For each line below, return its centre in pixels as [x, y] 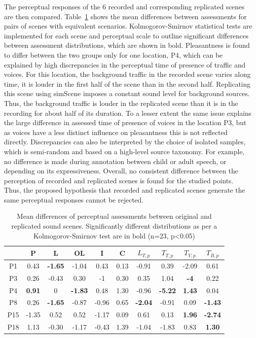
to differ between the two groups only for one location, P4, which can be [113, 54]
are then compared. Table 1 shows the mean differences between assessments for [126, 16]
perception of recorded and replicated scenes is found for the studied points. [119, 180]
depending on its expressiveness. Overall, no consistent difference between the [121, 171]
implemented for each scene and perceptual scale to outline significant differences [126, 35]
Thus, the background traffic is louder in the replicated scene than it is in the [121, 103]
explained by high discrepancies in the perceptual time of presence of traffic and [125, 64]
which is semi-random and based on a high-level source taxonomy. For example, [124, 151]
